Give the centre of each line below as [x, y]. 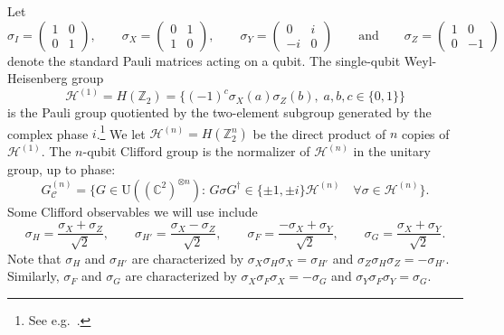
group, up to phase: [62, 169]
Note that [34, 258]
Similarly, [33, 276]
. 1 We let [121, 132]
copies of [425, 133]
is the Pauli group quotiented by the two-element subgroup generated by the [219, 112]
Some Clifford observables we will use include [133, 211]
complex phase [48, 133]
